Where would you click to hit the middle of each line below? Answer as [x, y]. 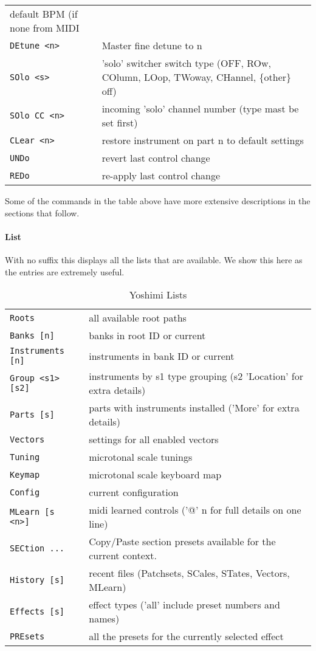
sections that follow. [42, 212]
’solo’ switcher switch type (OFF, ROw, [186, 63]
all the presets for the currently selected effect [186, 636]
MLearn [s [32, 512]
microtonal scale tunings [141, 457]
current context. [123, 556]
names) [104, 619]
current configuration [134, 492]
